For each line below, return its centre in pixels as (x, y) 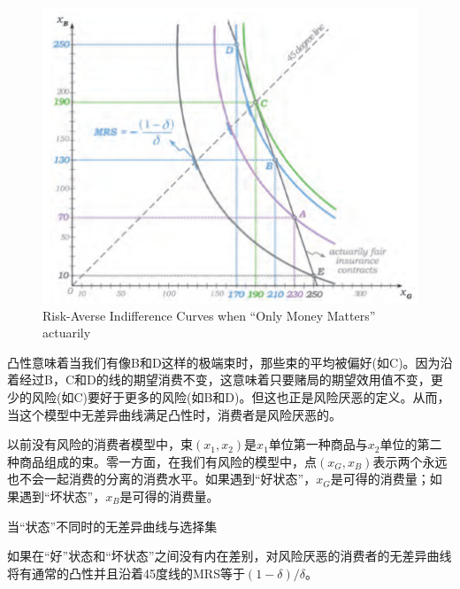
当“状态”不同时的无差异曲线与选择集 (112, 526)
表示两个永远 (410, 461)
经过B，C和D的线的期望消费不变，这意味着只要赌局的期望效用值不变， (225, 380)
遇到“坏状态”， (62, 496)
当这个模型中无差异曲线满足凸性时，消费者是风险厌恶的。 (174, 414)
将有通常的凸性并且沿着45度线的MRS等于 (126, 573)
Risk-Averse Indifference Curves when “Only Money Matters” (209, 315)
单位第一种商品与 (318, 444)
